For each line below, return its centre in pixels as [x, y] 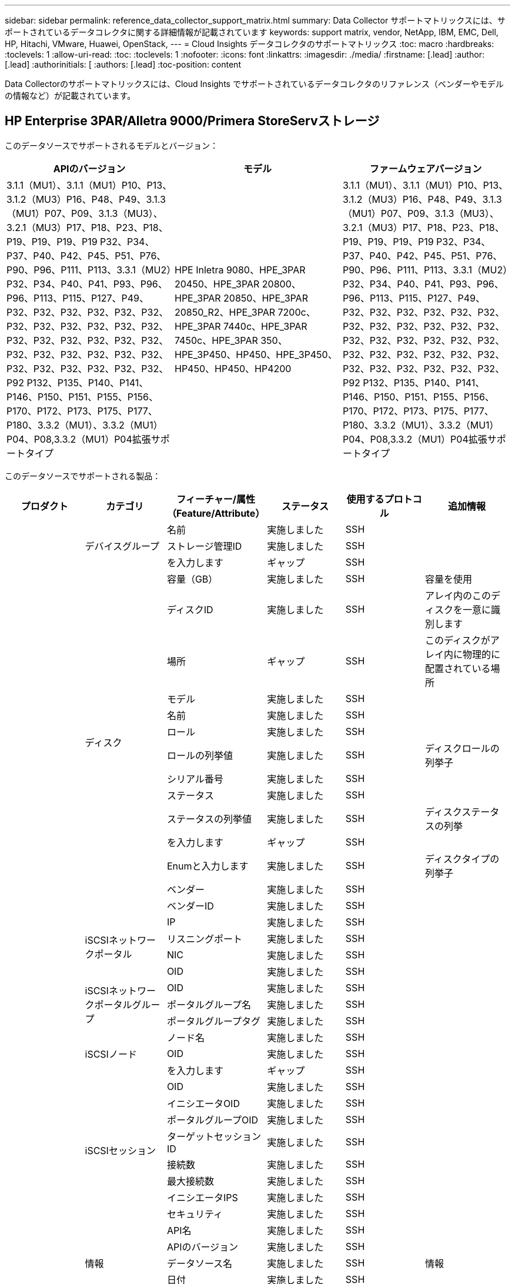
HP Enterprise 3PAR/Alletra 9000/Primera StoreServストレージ [192, 121]
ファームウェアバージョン [426, 168]
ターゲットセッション [214, 1136]
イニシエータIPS [202, 1197]
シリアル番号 [195, 779]
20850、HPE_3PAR [266, 298]
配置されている [458, 668]
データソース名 [200, 1263]
